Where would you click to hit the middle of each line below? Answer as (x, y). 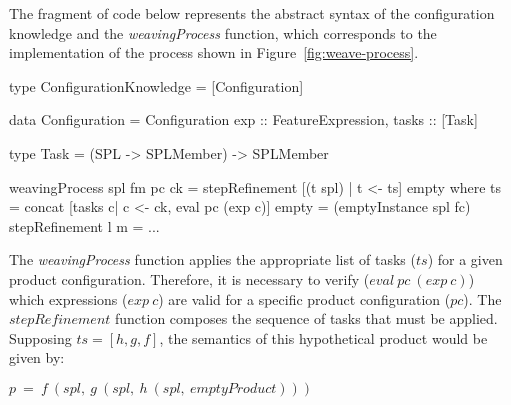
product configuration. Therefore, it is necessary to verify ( (189, 278)
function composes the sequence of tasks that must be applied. (306, 318)
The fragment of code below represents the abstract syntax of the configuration (252, 13)
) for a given (465, 259)
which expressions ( (68, 298)
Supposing (40, 337)
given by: (37, 357)
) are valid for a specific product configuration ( (304, 298)
